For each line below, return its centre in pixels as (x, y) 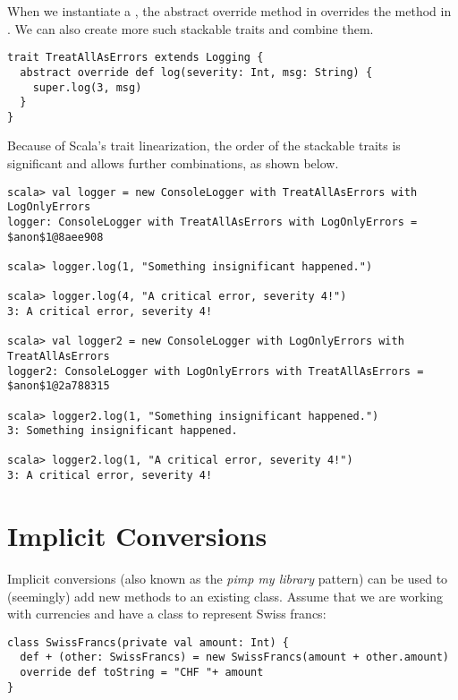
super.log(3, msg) (87, 87)
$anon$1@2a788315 (59, 386)
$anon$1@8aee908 (55, 237)
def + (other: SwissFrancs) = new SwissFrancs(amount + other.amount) (234, 657)
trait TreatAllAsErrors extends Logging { (136, 58)
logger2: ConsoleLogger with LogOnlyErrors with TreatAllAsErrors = (216, 371)
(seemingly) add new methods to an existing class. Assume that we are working (225, 596)
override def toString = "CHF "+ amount (142, 672)
